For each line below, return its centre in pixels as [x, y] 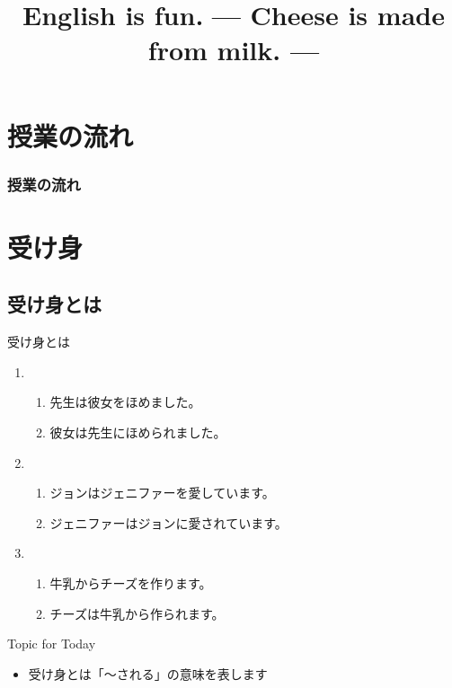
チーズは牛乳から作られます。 [137, 613]
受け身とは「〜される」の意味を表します [148, 673]
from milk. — [234, 50]
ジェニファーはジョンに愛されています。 [168, 522]
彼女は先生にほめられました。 [138, 432]
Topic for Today [52, 644]
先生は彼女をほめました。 [125, 402]
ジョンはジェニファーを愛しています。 [162, 493]
